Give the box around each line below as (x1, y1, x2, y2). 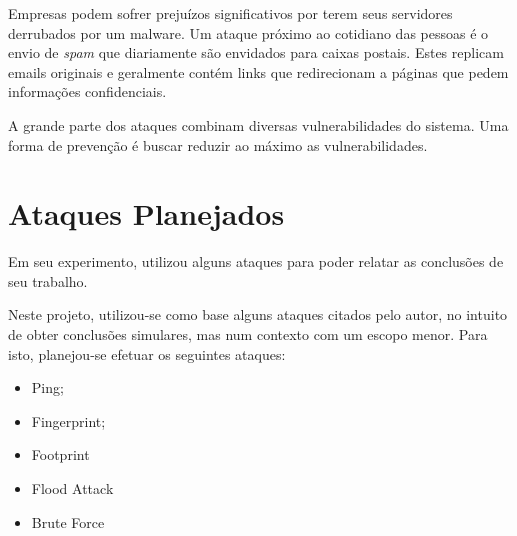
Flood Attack (31, 478, 114, 499)
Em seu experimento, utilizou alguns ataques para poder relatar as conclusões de (8, 251, 504, 272)
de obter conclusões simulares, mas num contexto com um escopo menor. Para (8, 324, 488, 345)
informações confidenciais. (8, 81, 167, 102)
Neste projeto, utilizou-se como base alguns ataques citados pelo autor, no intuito (8, 304, 508, 325)
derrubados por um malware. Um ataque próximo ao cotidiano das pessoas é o (8, 22, 489, 43)
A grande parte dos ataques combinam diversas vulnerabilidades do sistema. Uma (8, 114, 509, 135)
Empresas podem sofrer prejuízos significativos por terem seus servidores (8, 3, 453, 23)
